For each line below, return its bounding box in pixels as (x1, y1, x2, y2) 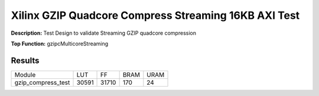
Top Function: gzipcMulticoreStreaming (11, 40, 109, 47)
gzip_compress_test (14, 78, 70, 87)
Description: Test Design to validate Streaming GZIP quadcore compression (11, 29, 196, 37)
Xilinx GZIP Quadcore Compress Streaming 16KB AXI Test (11, 9, 300, 22)
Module (14, 71, 36, 79)
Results (11, 55, 40, 65)
